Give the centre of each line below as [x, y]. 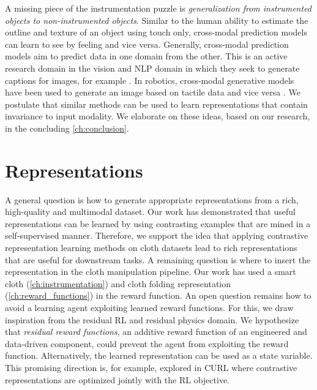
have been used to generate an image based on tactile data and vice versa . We [153, 92]
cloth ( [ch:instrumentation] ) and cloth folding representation [118, 283]
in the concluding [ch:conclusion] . [67, 128]
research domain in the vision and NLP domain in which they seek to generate [152, 68]
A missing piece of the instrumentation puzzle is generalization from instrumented [158, 8]
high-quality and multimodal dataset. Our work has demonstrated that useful [150, 212]
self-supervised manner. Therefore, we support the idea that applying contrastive [157, 235]
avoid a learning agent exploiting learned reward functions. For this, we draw [149, 307]
